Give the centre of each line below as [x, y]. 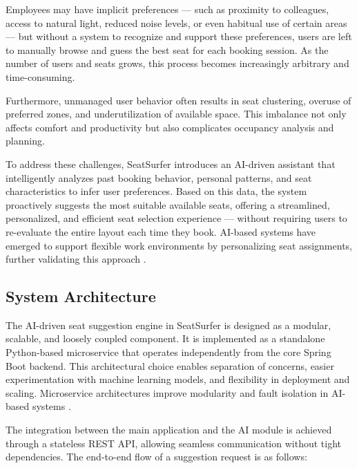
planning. [25, 141]
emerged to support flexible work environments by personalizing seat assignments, [179, 245]
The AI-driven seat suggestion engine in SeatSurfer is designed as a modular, [168, 325]
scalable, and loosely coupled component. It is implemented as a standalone [165, 338]
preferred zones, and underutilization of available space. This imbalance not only [176, 114]
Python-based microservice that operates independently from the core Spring [168, 352]
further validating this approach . [76, 259]
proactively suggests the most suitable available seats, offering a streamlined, [168, 204]
